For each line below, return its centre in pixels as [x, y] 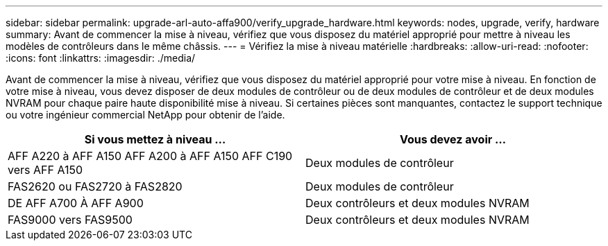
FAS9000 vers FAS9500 [70, 220]
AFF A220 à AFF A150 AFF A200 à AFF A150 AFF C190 [150, 156]
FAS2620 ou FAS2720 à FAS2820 [95, 186]
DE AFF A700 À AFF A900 [76, 203]
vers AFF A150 [45, 170]
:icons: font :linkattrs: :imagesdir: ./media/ [101, 58]
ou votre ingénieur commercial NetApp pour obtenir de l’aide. [145, 115]
